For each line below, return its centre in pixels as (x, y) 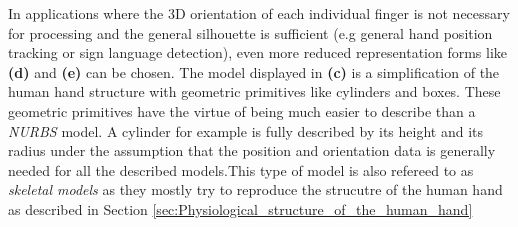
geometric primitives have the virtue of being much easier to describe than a (242, 110)
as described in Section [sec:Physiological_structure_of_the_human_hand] (240, 208)
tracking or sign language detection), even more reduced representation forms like (258, 52)
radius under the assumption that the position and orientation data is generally (252, 150)
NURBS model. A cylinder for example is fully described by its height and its (246, 130)
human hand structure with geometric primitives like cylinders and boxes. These (254, 91)
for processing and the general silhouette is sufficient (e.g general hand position (250, 32)
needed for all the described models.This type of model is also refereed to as (241, 169)
